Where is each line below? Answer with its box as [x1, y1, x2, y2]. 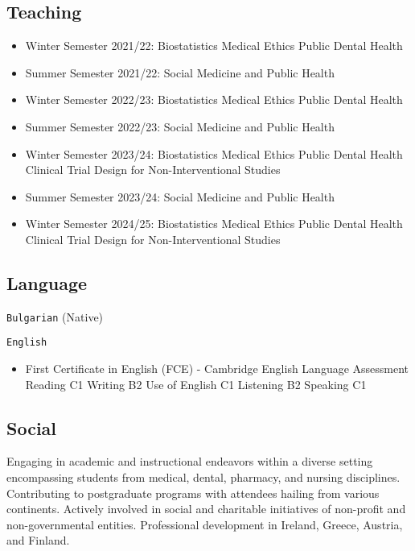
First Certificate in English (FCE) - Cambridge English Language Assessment [25, 360, 409, 377]
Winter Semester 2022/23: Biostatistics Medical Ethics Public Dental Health [25, 91, 403, 108]
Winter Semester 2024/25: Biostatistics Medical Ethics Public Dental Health [25, 215, 403, 232]
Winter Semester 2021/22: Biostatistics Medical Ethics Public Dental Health [25, 37, 403, 54]
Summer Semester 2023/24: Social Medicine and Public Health [25, 188, 335, 205]
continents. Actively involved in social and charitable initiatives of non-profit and [6, 500, 406, 517]
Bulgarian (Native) [6, 308, 104, 325]
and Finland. [6, 532, 70, 549]
